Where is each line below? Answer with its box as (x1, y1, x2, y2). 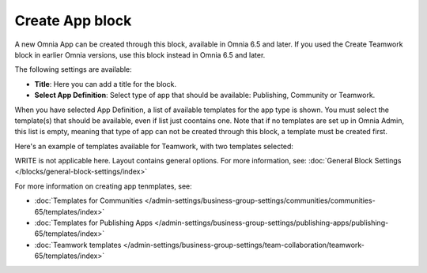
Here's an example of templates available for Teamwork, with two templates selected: (14, 141, 294, 151)
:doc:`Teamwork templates (34, 240, 122, 249)
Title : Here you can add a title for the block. (34, 79, 177, 88)
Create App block (14, 12, 132, 29)
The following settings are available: (14, 65, 132, 74)
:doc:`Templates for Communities (34, 196, 143, 205)
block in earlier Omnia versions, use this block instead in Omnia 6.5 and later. (14, 50, 266, 59)
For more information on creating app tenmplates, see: (14, 181, 193, 191)
